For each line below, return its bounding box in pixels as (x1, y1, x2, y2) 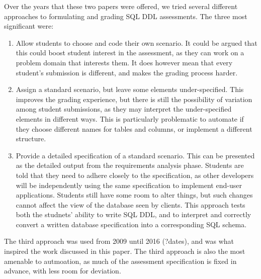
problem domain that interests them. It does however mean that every (16, 57, 233, 67)
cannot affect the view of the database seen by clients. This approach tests (16, 199, 245, 210)
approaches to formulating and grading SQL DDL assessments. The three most (4, 11, 247, 21)
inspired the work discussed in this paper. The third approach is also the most (4, 246, 245, 256)
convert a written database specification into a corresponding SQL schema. (16, 219, 247, 229)
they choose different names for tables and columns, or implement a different (16, 123, 252, 134)
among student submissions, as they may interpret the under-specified (16, 104, 232, 114)
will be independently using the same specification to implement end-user (16, 179, 242, 190)
